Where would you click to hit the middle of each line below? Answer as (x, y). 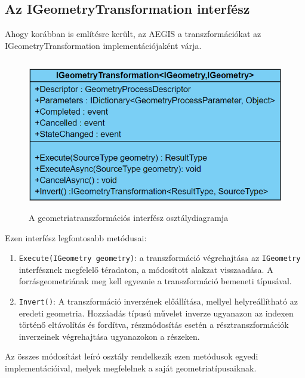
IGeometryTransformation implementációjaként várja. (103, 45)
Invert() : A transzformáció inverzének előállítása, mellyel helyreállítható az (158, 301)
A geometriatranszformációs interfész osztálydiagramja (129, 217)
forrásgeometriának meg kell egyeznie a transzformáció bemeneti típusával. (155, 281)
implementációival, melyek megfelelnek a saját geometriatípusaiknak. (131, 368)
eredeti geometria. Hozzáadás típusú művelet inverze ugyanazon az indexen (156, 313)
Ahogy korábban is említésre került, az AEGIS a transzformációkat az (133, 34)
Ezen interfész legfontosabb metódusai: (76, 237)
